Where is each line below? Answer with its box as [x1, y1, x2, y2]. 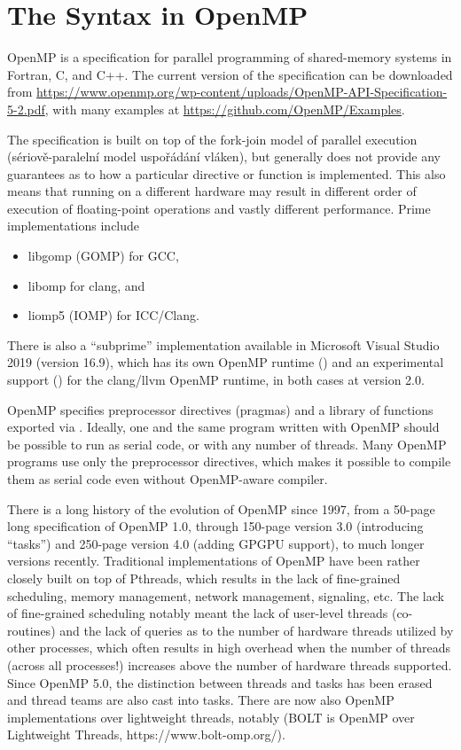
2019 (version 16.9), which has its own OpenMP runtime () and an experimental [7, 353, 444, 371]
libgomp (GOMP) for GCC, [27, 246, 179, 265]
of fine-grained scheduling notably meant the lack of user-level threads [7, 604, 388, 622]
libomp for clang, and [27, 276, 145, 294]
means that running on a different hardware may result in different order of [7, 182, 417, 200]
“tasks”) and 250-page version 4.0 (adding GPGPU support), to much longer [7, 534, 425, 552]
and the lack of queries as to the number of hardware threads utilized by [59, 621, 454, 639]
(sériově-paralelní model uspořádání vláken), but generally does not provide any [7, 147, 441, 166]
